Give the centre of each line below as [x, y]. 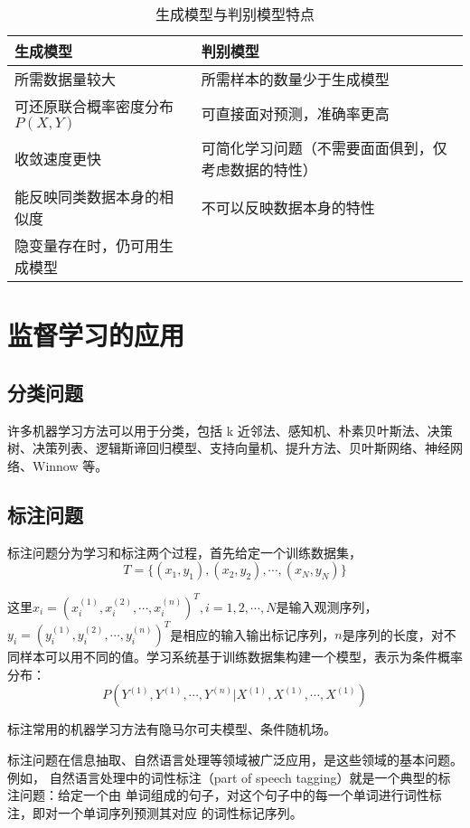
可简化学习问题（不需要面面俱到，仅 [324, 148]
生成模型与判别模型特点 [235, 14]
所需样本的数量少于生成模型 [295, 79]
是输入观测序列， [327, 606]
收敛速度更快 [58, 159]
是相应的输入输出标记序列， [253, 634]
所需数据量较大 [66, 79]
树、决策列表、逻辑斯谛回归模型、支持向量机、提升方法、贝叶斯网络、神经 [229, 448]
